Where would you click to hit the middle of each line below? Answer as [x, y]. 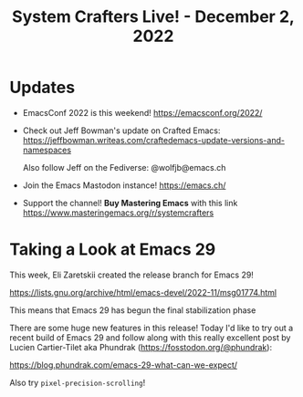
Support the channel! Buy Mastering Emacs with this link [130, 203]
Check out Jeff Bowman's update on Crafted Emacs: [121, 131]
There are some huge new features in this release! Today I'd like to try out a [151, 328]
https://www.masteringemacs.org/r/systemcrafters [118, 213]
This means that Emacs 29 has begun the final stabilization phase [133, 310]
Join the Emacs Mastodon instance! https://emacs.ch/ [124, 185]
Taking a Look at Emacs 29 [113, 250]
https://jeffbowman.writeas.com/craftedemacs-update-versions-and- [154, 140]
